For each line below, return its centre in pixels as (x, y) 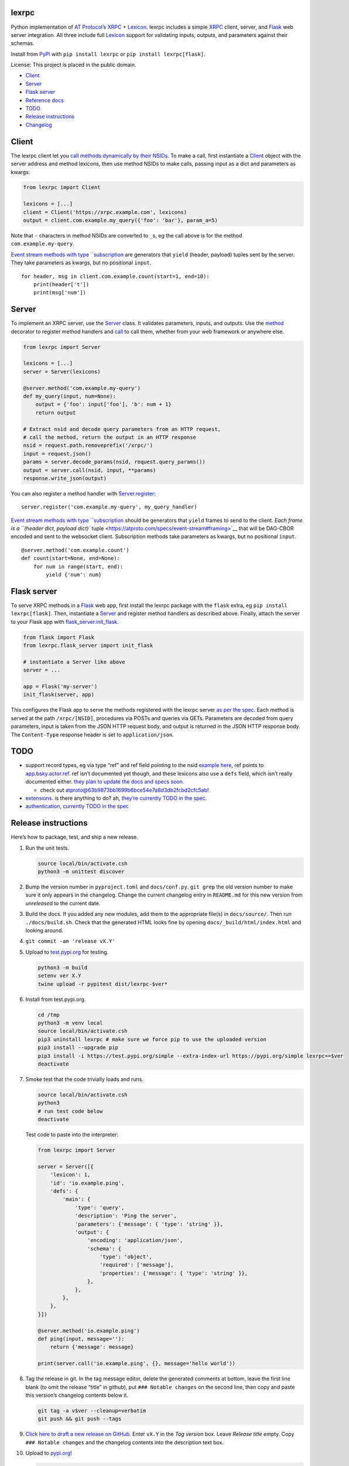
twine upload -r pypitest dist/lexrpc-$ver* (103, 984)
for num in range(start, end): (78, 566)
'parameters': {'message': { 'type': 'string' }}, (149, 1224)
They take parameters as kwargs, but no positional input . (81, 263)
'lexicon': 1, (70, 1175)
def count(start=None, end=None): (71, 558)
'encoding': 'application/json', (135, 1241)
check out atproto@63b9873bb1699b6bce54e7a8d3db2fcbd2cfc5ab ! (124, 790)
